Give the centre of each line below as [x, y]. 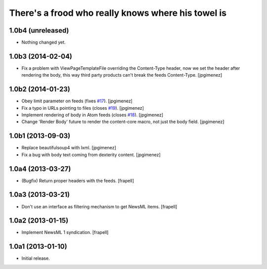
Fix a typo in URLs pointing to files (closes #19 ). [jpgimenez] [83, 108]
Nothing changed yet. [44, 43]
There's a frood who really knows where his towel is [118, 13]
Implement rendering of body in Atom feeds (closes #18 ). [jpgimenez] [92, 115]
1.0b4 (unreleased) [39, 30]
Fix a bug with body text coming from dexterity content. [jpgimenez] [91, 155]
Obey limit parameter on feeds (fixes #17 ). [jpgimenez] [77, 101]
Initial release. [36, 258]
